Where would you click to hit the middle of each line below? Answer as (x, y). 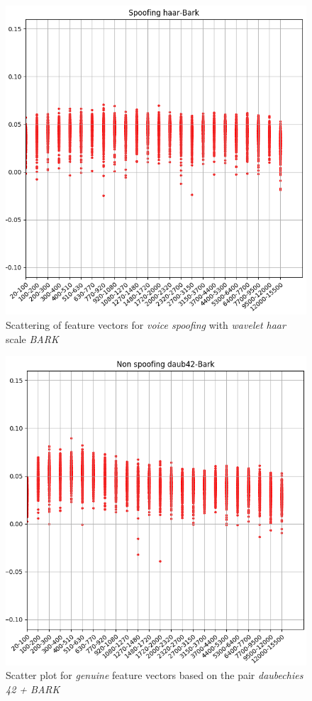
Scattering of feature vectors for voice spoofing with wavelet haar (146, 325)
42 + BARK (33, 689)
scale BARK (32, 338)
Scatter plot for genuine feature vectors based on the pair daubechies (155, 675)
